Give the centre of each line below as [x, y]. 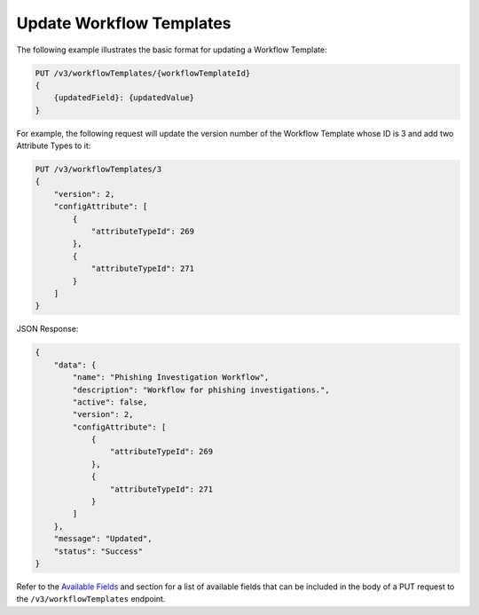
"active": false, [110, 402]
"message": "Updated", [103, 539]
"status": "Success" [98, 551]
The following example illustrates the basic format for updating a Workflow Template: [172, 50]
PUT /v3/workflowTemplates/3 [98, 170]
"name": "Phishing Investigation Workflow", [171, 378]
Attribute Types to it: [54, 146]
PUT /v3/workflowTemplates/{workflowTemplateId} [143, 73]
